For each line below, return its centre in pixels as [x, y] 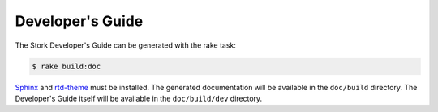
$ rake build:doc [67, 66]
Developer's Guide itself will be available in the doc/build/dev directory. [139, 98]
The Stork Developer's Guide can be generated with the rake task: [126, 45]
